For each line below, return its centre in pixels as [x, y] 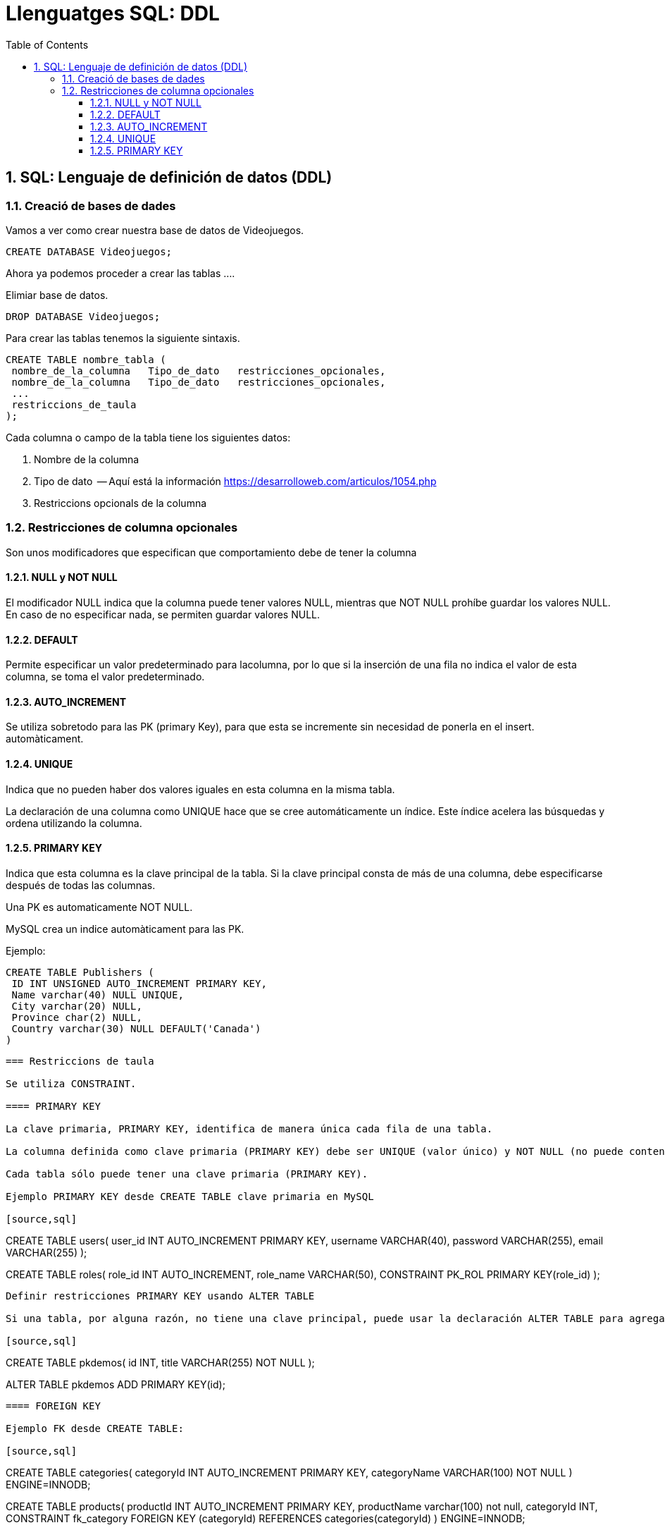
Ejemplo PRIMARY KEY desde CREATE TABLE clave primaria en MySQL [190, 1196]
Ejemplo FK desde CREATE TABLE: [95, 1428]
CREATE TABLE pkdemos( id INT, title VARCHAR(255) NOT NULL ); [160, 1362]
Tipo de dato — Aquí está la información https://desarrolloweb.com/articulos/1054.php [235, 481]
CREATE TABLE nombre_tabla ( [86, 359]
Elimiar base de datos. [57, 295]
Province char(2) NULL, [77, 1017]
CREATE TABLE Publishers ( [80, 972]
